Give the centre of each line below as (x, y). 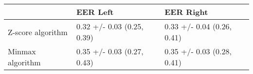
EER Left (95, 12)
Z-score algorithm (38, 32)
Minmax (22, 51)
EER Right (186, 12)
